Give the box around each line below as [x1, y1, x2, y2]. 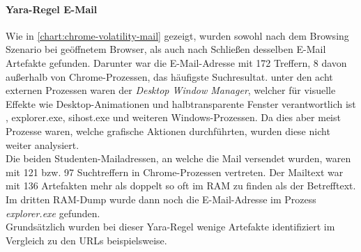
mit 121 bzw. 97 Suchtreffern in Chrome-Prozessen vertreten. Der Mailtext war [6, 164, 344, 179]
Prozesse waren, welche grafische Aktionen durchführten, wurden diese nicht [6, 123, 330, 138]
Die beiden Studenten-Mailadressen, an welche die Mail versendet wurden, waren [6, 151, 351, 166]
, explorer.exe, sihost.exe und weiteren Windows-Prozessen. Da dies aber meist [6, 110, 341, 125]
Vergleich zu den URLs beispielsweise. [6, 233, 167, 247]
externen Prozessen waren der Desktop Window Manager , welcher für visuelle [6, 83, 336, 97]
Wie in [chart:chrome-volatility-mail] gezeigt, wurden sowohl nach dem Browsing [6, 28, 349, 42]
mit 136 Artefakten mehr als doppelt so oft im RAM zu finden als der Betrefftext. [6, 178, 356, 193]
